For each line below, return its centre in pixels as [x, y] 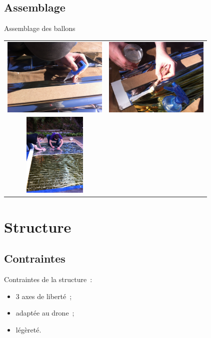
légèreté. [28, 329]
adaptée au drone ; [45, 313]
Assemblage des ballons [40, 28]
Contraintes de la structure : [48, 279]
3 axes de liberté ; [44, 296]
